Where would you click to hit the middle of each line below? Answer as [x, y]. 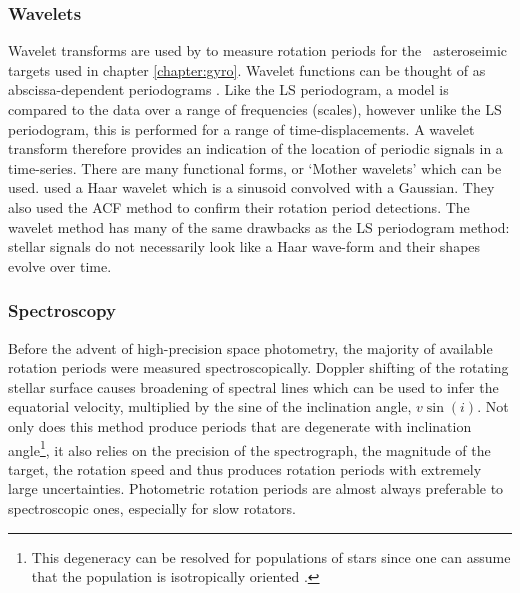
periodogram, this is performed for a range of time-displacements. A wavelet [241, 128]
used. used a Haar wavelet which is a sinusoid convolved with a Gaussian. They [251, 187]
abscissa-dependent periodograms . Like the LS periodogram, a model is [228, 89]
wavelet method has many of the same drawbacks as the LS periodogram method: [259, 226]
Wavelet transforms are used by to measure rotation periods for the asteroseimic [257, 50]
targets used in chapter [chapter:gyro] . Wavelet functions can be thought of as [247, 69]
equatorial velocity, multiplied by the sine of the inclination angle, [210, 406]
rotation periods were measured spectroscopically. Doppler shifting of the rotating [258, 367]
